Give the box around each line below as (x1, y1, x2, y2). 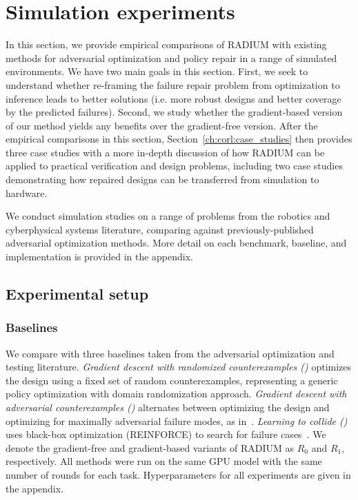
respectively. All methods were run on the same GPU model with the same (6, 454, 322, 468)
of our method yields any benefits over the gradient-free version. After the (6, 118, 318, 132)
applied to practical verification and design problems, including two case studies (6, 158, 343, 173)
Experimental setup (6, 283, 149, 304)
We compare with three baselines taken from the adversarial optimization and (6, 346, 335, 360)
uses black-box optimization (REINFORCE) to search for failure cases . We (6, 427, 326, 441)
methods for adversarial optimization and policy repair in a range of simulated (6, 50, 337, 65)
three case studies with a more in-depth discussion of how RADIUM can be (6, 145, 325, 159)
